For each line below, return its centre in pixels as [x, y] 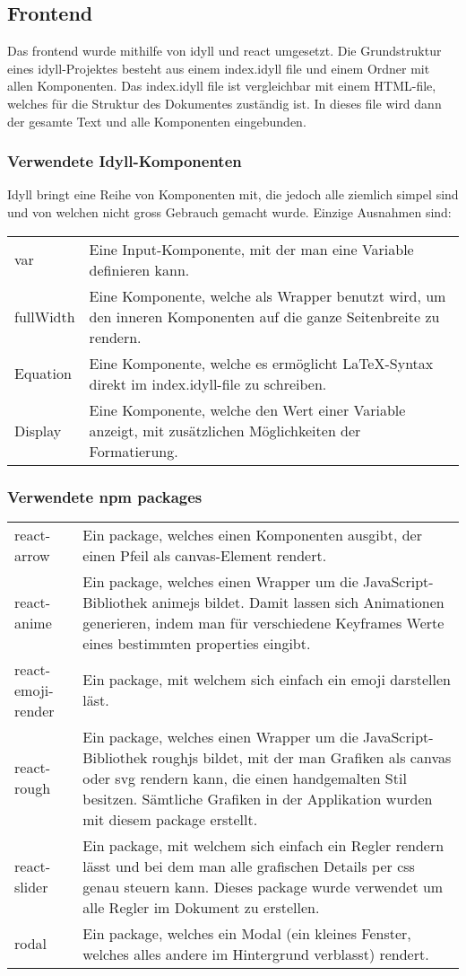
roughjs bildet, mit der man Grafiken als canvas [302, 757]
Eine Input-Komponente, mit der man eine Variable [251, 249]
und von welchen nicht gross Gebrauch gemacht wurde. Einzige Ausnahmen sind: [229, 211]
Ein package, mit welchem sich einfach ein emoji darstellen [267, 680]
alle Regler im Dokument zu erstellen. [201, 907]
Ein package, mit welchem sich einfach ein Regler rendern [263, 845]
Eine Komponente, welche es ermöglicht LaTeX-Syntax [261, 363]
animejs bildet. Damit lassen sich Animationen [298, 602]
